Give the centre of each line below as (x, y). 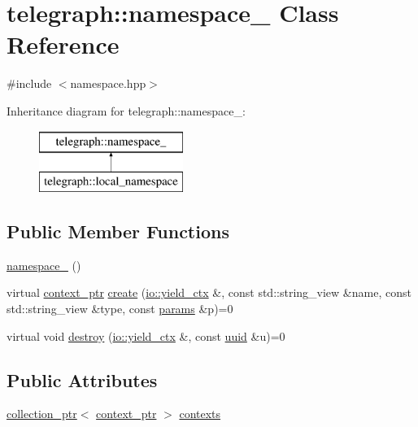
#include (29, 83)
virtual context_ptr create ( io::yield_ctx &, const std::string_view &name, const (209, 292)
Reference (63, 44)
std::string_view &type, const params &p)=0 (120, 309)
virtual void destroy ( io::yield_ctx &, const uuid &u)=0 (146, 335)
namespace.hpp (108, 83)
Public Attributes (82, 379)
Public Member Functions (118, 231)
